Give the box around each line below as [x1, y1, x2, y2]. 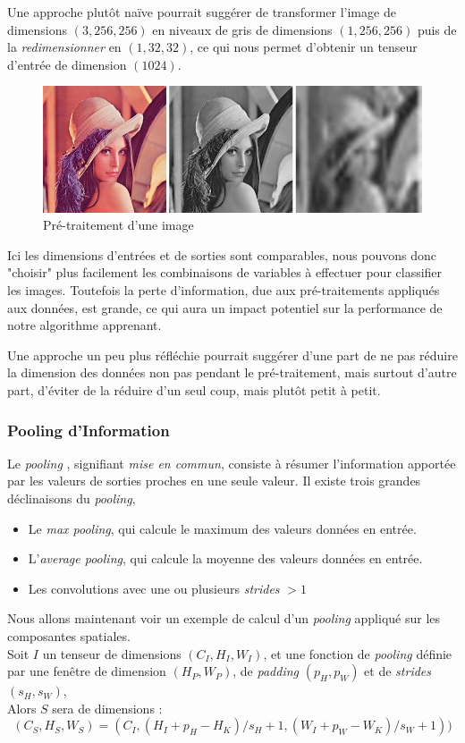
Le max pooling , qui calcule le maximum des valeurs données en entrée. [28, 519, 417, 537]
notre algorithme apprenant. [7, 316, 162, 334]
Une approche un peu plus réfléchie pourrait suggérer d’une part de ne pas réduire [7, 345, 458, 364]
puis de [417, 20, 457, 38]
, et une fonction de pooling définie [263, 644, 452, 663]
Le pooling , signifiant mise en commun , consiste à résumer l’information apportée [7, 453, 456, 472]
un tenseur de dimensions [42, 644, 182, 663]
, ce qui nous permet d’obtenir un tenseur [190, 38, 418, 56]
